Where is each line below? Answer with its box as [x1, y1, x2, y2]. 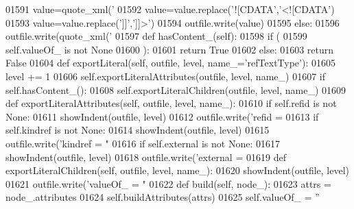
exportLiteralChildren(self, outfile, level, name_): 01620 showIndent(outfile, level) [5, 163, 350, 177]
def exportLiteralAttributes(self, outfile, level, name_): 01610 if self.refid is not [5, 96, 337, 110]
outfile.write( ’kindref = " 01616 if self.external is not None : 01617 [5, 136, 280, 150]
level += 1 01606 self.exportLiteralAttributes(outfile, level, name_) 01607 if [5, 69, 325, 83]
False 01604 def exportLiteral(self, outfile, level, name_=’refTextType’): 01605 [5, 56, 335, 70]
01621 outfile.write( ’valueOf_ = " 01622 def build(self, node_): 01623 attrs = [5, 176, 331, 190]
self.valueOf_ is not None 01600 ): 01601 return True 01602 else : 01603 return [5, 42, 334, 56]
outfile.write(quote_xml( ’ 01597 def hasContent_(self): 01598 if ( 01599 [5, 29, 307, 43]
